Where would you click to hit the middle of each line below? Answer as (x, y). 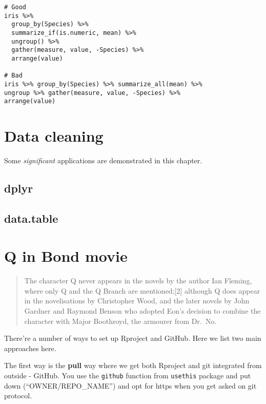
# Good (15, 7)
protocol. (18, 396)
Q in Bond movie (66, 256)
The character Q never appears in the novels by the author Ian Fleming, (138, 281)
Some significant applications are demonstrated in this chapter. (103, 160)
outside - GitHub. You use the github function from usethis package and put (128, 376)
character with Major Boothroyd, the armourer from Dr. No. (120, 321)
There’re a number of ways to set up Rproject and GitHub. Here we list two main (133, 338)
